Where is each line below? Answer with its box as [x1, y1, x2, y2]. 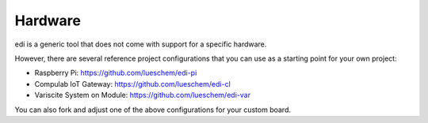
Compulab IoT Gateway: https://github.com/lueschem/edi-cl [34, 79, 231, 88]
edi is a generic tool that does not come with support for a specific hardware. [14, 39, 267, 49]
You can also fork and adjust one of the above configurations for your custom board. [14, 105, 291, 114]
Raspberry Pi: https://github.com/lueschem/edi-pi [34, 68, 197, 78]
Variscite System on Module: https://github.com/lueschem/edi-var [34, 91, 251, 100]
